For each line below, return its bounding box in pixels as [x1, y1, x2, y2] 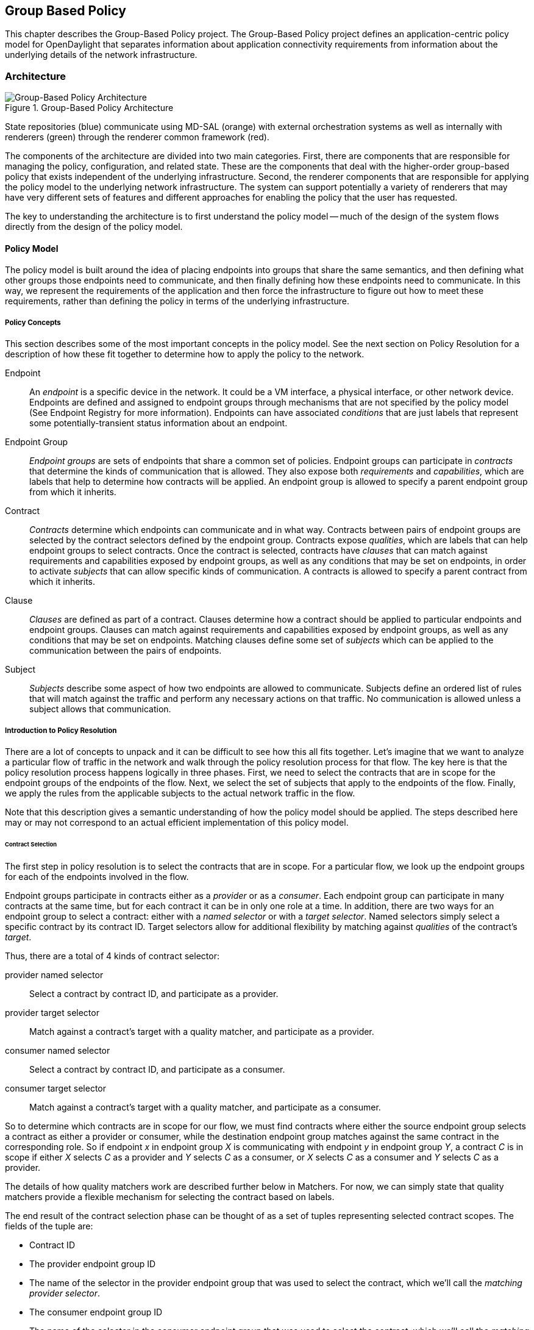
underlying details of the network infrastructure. [5, 49, 198, 60]
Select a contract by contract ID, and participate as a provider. [29, 988, 279, 999]
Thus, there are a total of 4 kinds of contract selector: [5, 950, 219, 961]
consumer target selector [5, 1082, 106, 1093]
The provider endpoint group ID [29, 1258, 156, 1269]
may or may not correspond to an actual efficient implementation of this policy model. [5, 817, 349, 828]
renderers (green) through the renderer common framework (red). [5, 132, 269, 143]
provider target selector [5, 1007, 99, 1018]
